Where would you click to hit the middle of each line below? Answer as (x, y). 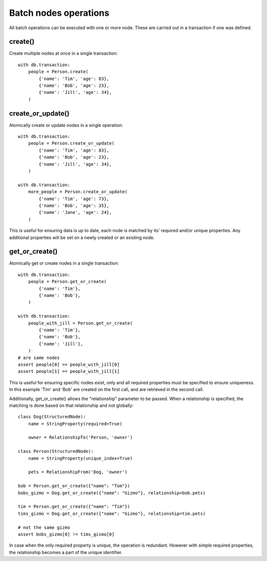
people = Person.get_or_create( (67, 282)
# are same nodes (39, 358)
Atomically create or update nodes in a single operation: (66, 125)
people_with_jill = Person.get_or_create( (80, 323)
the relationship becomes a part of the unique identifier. (66, 552)
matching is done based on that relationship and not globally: (71, 405)
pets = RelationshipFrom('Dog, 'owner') (78, 472)
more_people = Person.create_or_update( (78, 192)
